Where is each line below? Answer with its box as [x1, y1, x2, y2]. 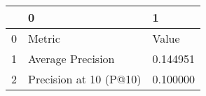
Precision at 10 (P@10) [28, 71, 142, 87]
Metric [28, 30, 60, 46]
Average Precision [28, 50, 115, 67]
